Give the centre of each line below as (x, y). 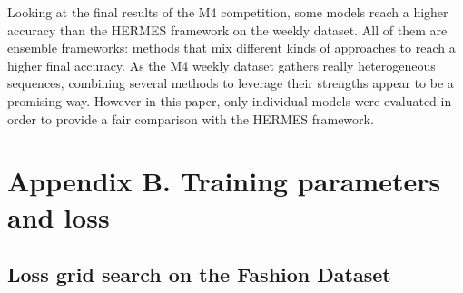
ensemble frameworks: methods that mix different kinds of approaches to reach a (231, 48)
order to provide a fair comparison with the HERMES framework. (191, 118)
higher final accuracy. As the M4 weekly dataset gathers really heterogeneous (222, 65)
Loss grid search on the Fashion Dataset (199, 274)
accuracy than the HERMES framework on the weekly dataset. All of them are (227, 29)
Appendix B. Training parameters (224, 181)
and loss (59, 216)
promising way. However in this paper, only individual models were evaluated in (230, 100)
